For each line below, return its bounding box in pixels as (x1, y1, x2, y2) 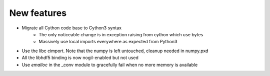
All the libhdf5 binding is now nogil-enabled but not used (21, 55, 138, 61)
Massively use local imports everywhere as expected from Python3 (38, 39, 177, 45)
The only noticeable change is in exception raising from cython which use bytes (38, 31, 203, 37)
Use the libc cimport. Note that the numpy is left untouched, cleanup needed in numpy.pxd (21, 48, 208, 54)
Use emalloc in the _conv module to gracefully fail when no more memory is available (21, 62, 198, 68)
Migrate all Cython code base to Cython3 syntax (21, 25, 122, 31)
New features (9, 7, 67, 18)
